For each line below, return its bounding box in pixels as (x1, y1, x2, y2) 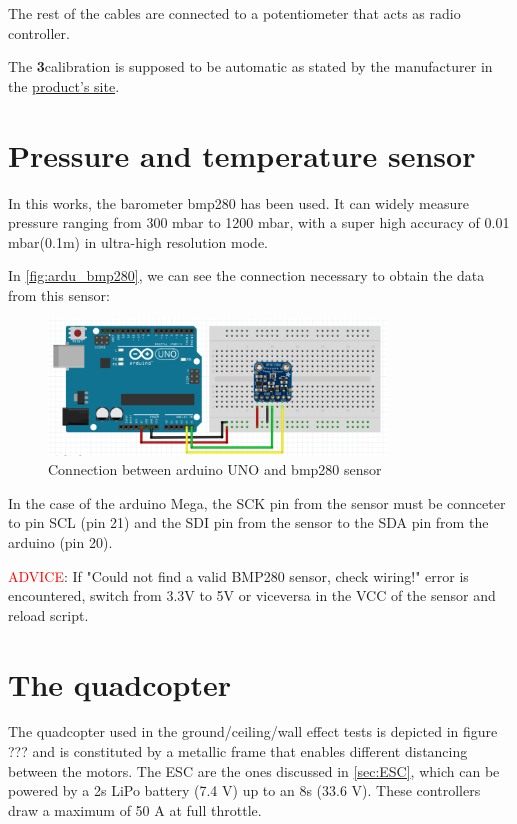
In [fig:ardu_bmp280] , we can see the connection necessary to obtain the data (8, 265, 485, 286)
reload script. (8, 604, 89, 625)
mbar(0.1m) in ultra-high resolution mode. (8, 231, 269, 252)
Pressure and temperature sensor (8, 134, 476, 175)
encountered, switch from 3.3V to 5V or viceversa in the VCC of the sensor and (8, 585, 496, 606)
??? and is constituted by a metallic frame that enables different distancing (8, 741, 468, 762)
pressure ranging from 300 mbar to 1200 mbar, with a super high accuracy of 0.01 (8, 212, 510, 233)
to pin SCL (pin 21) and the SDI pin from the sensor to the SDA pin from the (8, 512, 489, 533)
